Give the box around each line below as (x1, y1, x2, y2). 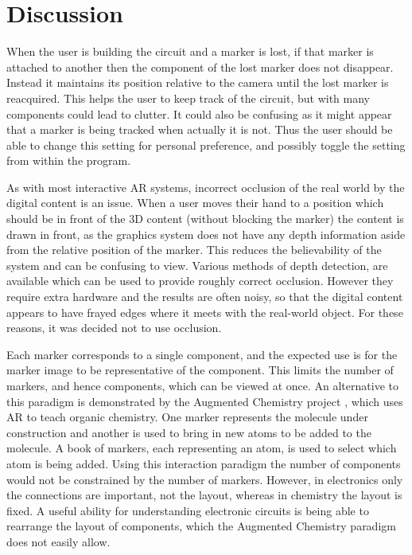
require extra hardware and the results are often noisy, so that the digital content (6, 288, 403, 305)
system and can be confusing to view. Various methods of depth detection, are (6, 256, 388, 273)
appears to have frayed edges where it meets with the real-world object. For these (6, 303, 403, 320)
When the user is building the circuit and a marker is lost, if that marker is (6, 43, 374, 60)
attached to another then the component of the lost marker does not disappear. (6, 58, 394, 75)
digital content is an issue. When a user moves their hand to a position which (6, 194, 384, 211)
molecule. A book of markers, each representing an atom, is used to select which (6, 440, 397, 456)
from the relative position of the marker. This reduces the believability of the (6, 241, 382, 258)
